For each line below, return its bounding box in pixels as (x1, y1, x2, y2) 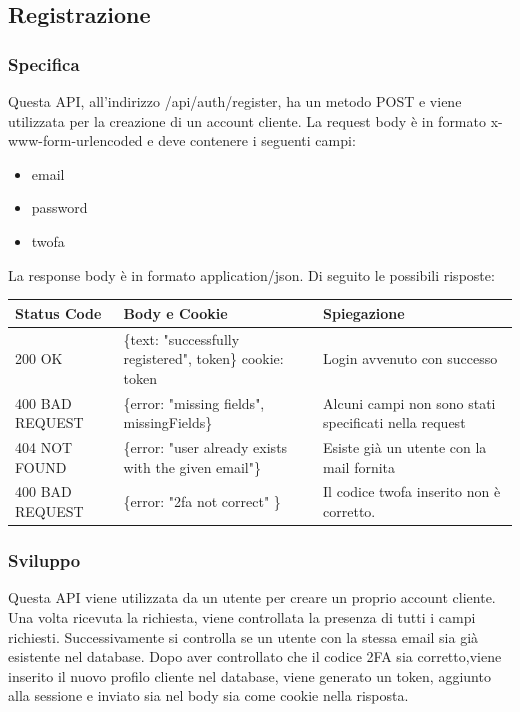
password (31, 197, 88, 218)
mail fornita (323, 456, 396, 477)
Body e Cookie (123, 302, 228, 323)
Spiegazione (323, 302, 405, 323)
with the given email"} (123, 456, 261, 477)
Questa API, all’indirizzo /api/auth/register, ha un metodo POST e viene (8, 91, 462, 111)
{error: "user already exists (123, 436, 288, 457)
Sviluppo (8, 548, 81, 573)
